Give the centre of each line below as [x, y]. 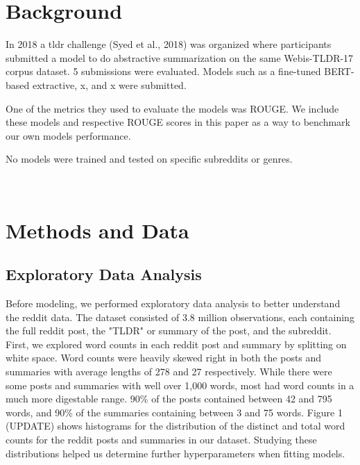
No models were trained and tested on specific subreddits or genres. [149, 159]
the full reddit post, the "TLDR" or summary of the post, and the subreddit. [169, 331]
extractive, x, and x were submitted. [109, 84]
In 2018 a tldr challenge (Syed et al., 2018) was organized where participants [169, 44]
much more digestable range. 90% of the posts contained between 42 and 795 [169, 399]
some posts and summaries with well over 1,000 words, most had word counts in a [180, 385]
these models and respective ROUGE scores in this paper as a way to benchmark [178, 122]
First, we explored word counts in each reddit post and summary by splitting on [176, 344]
